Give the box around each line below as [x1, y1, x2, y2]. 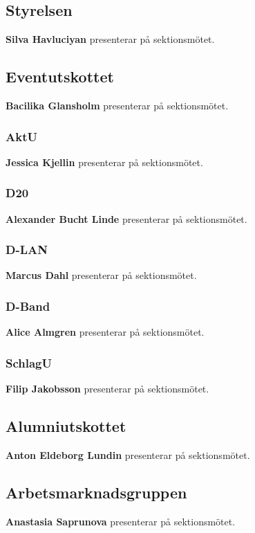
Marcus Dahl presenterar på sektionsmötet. [6, 268, 197, 282]
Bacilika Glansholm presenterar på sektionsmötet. [6, 98, 229, 112]
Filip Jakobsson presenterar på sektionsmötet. [6, 381, 209, 396]
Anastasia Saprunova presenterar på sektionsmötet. [6, 514, 236, 528]
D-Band [6, 297, 50, 314]
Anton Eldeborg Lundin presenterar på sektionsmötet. [6, 447, 250, 462]
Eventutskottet [6, 66, 114, 87]
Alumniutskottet [6, 415, 126, 437]
